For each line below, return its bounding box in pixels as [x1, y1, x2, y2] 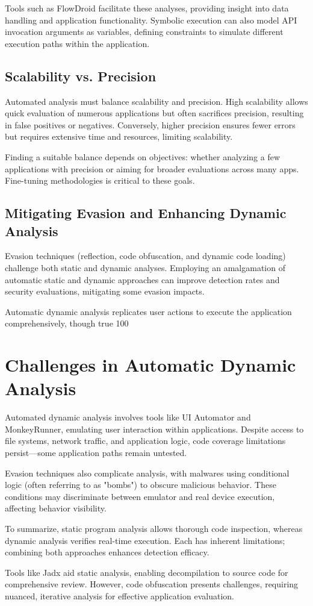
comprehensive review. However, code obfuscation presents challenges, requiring [5, 578, 299, 590]
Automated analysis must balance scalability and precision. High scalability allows [5, 95, 308, 107]
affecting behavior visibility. [5, 502, 107, 514]
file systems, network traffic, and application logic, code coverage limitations [5, 434, 286, 447]
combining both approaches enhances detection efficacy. [5, 546, 209, 558]
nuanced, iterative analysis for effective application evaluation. [5, 589, 234, 602]
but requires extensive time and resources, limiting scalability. [5, 130, 233, 143]
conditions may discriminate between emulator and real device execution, [5, 490, 275, 502]
